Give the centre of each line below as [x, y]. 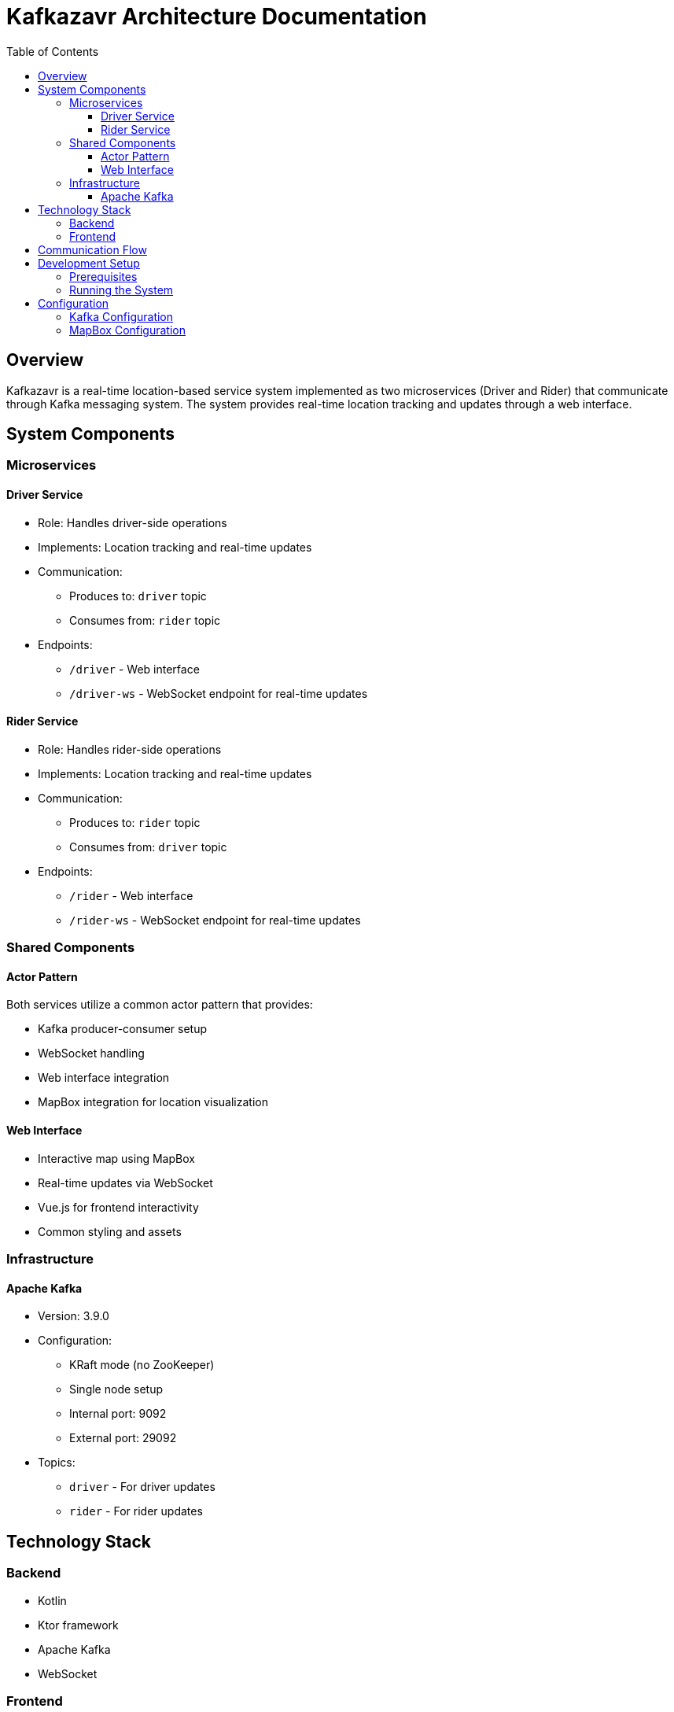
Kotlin [52, 1600]
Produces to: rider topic [135, 822]
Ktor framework [78, 1625]
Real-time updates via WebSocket [125, 1183]
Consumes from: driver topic [148, 847]
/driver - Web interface [134, 669]
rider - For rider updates [136, 1511]
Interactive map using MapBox [116, 1158]
